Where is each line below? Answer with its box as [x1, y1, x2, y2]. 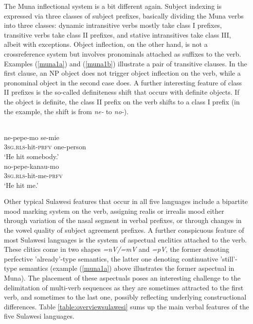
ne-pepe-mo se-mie [4, 132, 59, 142]
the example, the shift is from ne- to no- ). [4, 106, 129, 116]
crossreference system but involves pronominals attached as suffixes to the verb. [4, 48, 241, 59]
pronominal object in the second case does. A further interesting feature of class [4, 77, 242, 87]
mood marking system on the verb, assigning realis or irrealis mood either [4, 205, 224, 216]
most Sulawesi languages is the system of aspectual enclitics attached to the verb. [4, 234, 247, 244]
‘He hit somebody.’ [4, 151, 59, 161]
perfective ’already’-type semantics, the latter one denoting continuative [4, 253, 218, 263]
